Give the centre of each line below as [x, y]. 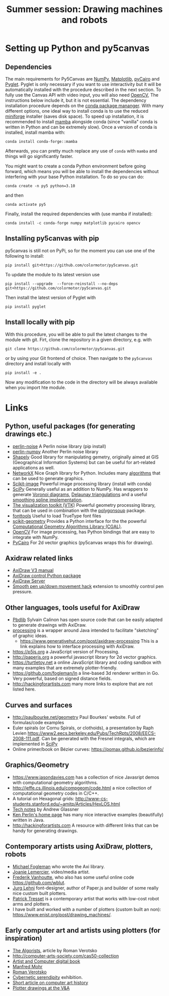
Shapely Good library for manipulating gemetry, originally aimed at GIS [86, 457]
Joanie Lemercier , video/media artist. [51, 872]
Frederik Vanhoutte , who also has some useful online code [73, 877]
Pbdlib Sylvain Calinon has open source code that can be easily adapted [88, 620]
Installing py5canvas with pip [52, 238]
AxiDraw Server [29, 581]
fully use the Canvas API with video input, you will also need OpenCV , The [82, 95]
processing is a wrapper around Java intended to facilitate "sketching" [86, 631]
